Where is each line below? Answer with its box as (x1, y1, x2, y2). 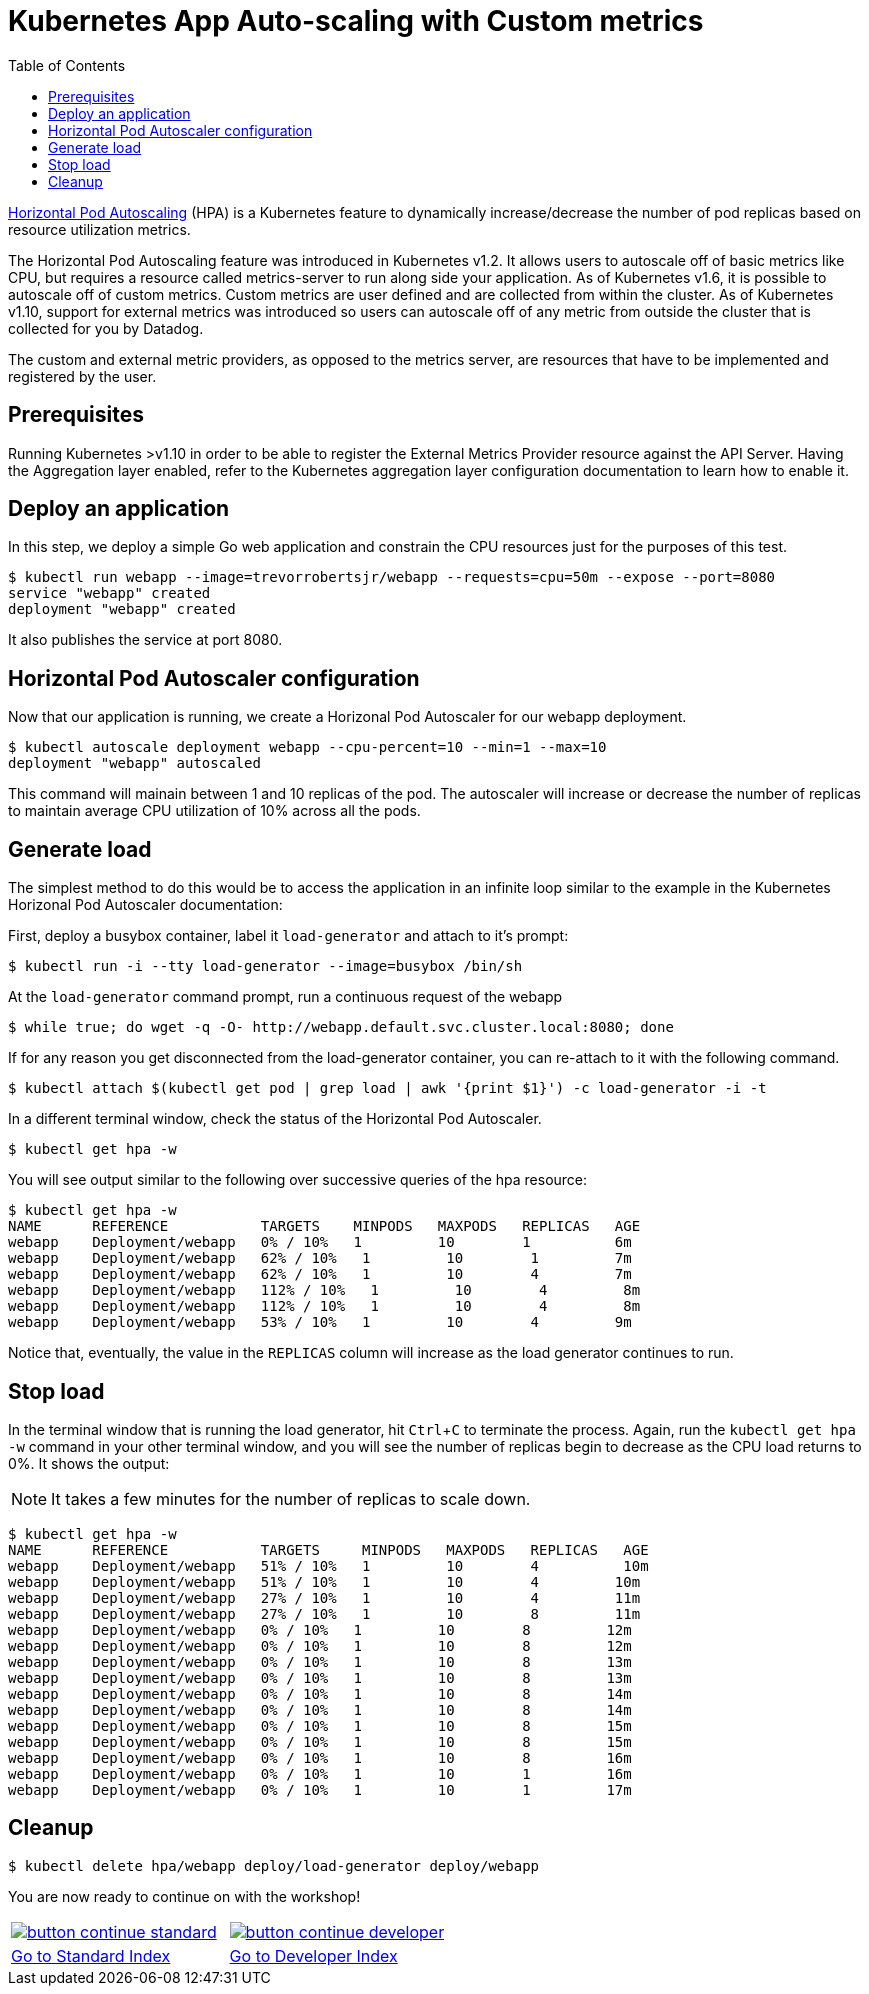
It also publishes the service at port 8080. (8, 631, 283, 649)
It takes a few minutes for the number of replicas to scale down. (51, 1488, 531, 1509)
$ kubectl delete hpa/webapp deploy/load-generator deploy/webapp (8, 1857, 540, 1874)
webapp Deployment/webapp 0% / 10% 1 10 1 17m (8, 1781, 632, 1798)
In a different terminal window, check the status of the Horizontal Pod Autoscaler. (8, 1110, 542, 1128)
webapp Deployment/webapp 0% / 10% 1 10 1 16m (8, 1765, 632, 1782)
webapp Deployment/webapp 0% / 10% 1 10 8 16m (8, 1749, 632, 1766)
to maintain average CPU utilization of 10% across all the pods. (8, 802, 421, 820)
